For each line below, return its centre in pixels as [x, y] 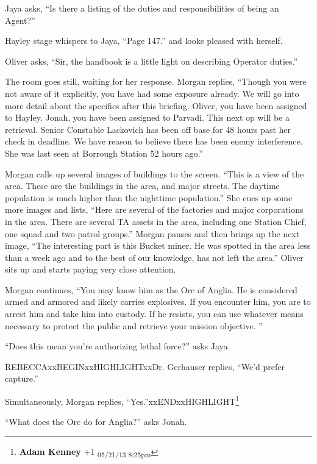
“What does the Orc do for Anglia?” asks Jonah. [96, 422]
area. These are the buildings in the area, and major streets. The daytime [142, 186]
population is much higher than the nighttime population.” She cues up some [149, 197]
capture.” [22, 378]
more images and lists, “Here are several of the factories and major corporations [154, 209]
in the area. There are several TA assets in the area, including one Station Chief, [156, 221]
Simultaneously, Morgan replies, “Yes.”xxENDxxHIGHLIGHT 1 [122, 400]
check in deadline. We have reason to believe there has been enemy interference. [154, 141]
